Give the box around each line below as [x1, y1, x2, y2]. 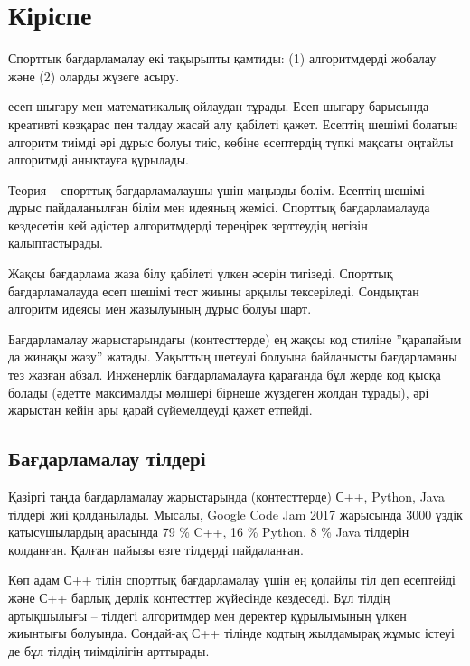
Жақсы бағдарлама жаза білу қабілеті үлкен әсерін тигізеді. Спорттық [8, 264, 393, 283]
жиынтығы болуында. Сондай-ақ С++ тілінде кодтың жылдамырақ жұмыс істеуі [8, 624, 455, 643]
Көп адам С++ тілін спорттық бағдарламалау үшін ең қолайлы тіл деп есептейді [8, 570, 456, 589]
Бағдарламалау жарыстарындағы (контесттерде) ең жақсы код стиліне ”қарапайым [8, 329, 462, 348]
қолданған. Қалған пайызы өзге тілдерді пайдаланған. [8, 539, 304, 558]
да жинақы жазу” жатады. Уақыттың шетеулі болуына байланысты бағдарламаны [8, 347, 457, 366]
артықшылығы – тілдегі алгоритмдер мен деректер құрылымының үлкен [8, 605, 407, 624]
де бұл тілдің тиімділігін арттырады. [8, 641, 210, 660]
